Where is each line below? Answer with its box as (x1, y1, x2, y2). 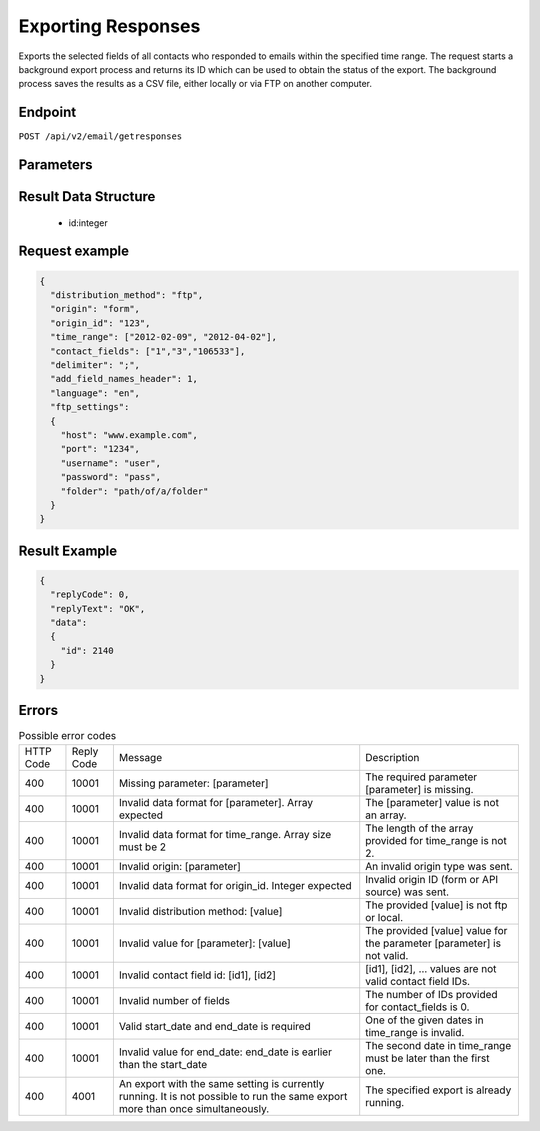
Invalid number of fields (118, 993, 230, 1007)
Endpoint (18, 104, 77, 121)
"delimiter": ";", (50, 360, 140, 370)
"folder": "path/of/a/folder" (60, 485, 209, 497)
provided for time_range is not (365, 833, 507, 847)
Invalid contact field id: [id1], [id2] (118, 968, 277, 982)
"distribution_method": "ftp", (50, 290, 204, 301)
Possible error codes (18, 729, 117, 743)
